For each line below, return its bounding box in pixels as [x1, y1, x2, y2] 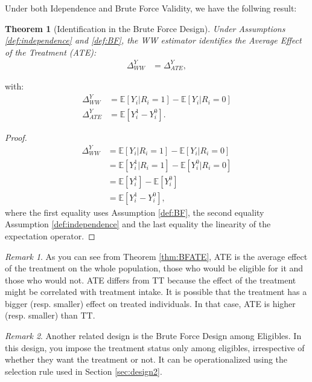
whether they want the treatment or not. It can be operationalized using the [5, 353, 288, 366]
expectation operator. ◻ [5, 229, 95, 242]
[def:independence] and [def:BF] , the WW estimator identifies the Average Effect [5, 34, 302, 47]
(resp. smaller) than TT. [5, 309, 95, 322]
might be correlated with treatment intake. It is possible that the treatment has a [5, 285, 307, 298]
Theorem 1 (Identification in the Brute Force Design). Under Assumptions [5, 22, 285, 34]
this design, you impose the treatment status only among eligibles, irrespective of [5, 341, 305, 354]
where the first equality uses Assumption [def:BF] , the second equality [5, 206, 264, 218]
